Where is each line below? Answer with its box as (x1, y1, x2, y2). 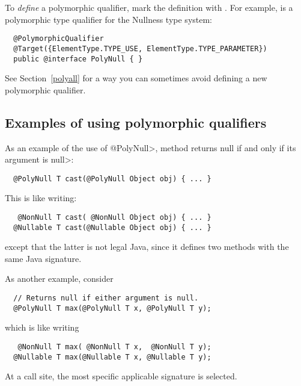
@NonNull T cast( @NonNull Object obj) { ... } (17, 213, 211, 222)
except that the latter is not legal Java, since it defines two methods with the (5, 240, 289, 253)
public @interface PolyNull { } (13, 54, 143, 63)
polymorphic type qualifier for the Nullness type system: (5, 13, 213, 25)
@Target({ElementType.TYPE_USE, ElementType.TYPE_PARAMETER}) (13, 44, 267, 53)
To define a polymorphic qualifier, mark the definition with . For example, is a (5, 1, 293, 13)
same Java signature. (5, 252, 82, 264)
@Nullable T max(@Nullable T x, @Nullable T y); (13, 352, 211, 361)
